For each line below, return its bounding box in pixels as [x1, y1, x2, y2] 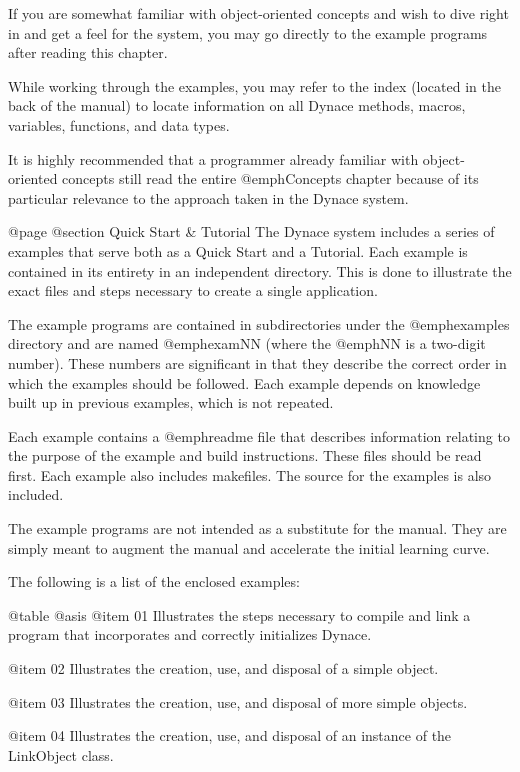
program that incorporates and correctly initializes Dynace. [8, 624, 372, 645]
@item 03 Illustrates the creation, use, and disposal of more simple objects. [8, 691, 468, 712]
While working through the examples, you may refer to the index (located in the [8, 75, 501, 96]
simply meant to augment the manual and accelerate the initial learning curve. [8, 537, 490, 558]
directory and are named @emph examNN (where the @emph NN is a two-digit [8, 333, 486, 354]
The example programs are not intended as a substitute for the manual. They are [8, 518, 507, 539]
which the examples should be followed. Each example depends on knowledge [8, 372, 481, 393]
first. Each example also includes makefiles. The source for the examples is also [8, 464, 492, 485]
